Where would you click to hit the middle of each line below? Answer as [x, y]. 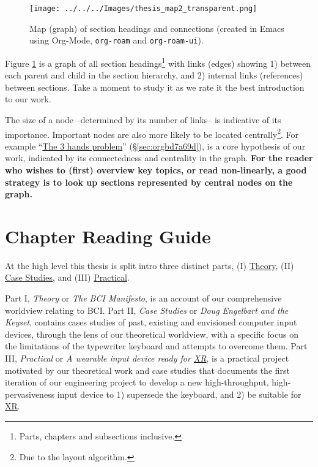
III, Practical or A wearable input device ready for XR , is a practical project [147, 358]
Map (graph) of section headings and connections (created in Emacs [157, 28]
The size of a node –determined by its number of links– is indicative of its [143, 119]
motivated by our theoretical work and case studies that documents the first [148, 370]
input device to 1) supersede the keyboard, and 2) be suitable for [179, 394]
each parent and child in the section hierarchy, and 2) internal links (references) [154, 75]
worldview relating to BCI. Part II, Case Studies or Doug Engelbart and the [147, 310]
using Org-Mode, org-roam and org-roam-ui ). [116, 40]
